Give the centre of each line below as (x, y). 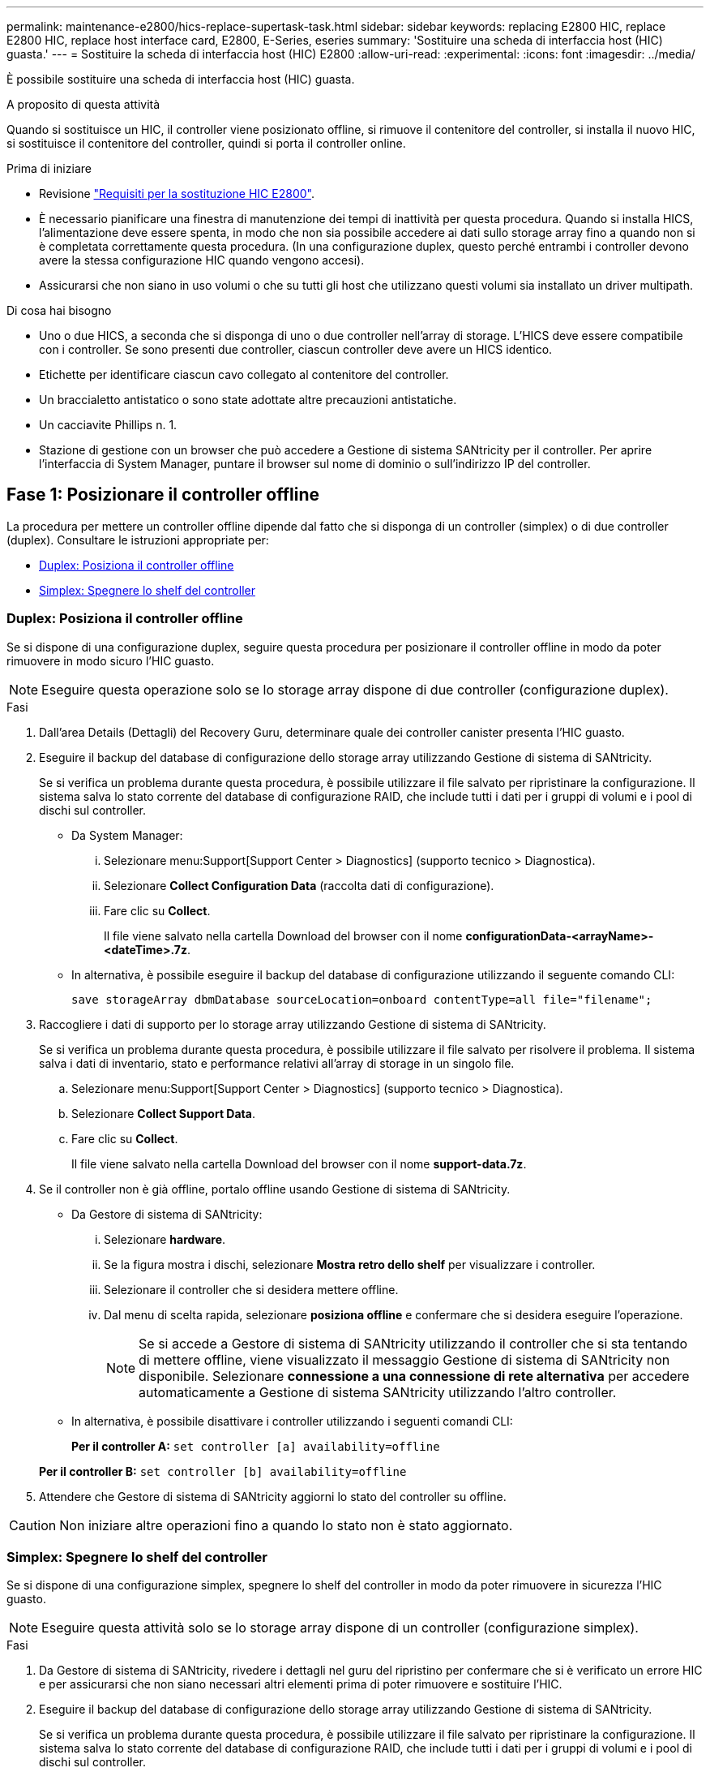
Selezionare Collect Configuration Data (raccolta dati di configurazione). (299, 885)
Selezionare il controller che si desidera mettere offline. (251, 1289)
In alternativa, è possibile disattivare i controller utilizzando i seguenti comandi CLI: (292, 1421)
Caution (33, 1525)
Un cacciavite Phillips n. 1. (108, 425)
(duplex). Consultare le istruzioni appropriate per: (138, 540)
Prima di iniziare (49, 168)
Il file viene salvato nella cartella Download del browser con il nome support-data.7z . (299, 1163)
